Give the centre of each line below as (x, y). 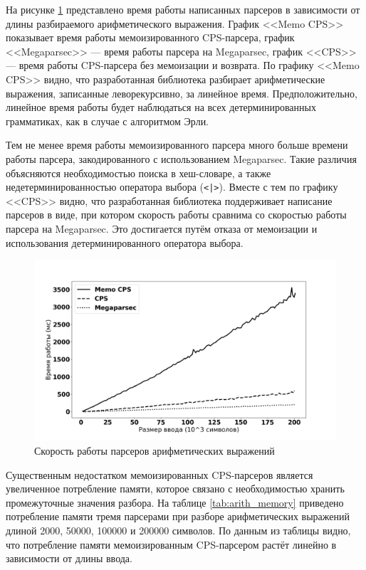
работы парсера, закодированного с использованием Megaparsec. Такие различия (181, 158)
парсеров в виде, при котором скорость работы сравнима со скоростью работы (176, 215)
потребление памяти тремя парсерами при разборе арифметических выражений (178, 516)
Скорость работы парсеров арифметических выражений (155, 450)
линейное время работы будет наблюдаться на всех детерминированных (161, 107)
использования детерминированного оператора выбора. (125, 242)
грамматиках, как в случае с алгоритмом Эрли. (108, 121)
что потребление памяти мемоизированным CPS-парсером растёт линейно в (171, 544)
